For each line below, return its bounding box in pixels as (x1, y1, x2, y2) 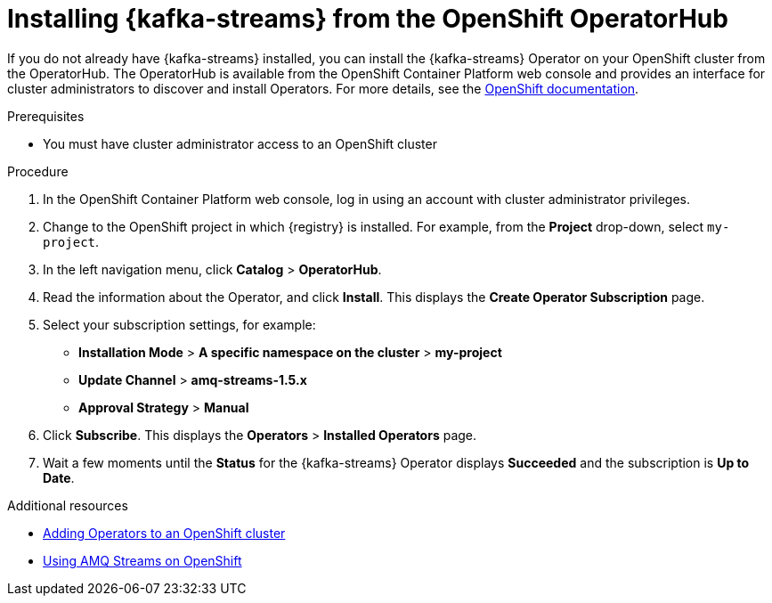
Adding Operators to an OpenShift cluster (43, 525, 286, 541)
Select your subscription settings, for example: (43, 316, 316, 332)
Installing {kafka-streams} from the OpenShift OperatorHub (7, 4, 728, 34)
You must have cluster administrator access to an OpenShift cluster (43, 135, 437, 151)
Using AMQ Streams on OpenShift (43, 552, 242, 568)
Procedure (7, 163, 69, 179)
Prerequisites (7, 108, 85, 124)
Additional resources (7, 497, 128, 513)
